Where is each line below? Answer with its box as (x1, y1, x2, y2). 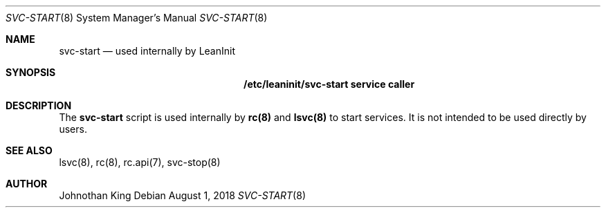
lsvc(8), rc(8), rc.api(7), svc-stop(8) (59, 156, 221, 168)
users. (59, 123, 87, 135)
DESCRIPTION (6, 100, 72, 111)
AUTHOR (6, 178, 48, 189)
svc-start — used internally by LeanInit (59, 45, 235, 57)
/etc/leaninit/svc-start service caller (244, 78, 415, 90)
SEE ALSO (6, 145, 53, 156)
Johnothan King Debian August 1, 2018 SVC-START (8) (59, 189, 306, 201)
